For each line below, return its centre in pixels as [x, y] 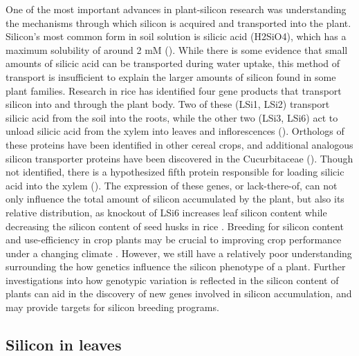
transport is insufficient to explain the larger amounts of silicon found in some [171, 76]
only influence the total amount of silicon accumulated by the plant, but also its [175, 199]
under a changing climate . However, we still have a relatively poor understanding [179, 253]
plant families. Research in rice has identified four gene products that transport [174, 90]
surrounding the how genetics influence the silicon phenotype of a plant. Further [176, 266]
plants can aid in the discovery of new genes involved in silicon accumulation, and [179, 293]
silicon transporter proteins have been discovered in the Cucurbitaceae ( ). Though [179, 158]
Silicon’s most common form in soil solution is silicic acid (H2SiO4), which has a [176, 36]
